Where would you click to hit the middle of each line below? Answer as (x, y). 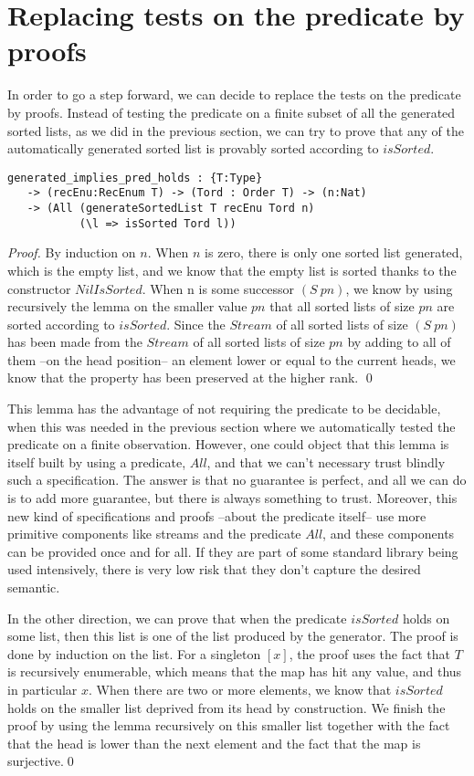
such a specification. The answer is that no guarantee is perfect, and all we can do (237, 480)
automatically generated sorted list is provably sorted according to (193, 148)
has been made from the (75, 342)
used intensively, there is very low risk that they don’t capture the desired (214, 569)
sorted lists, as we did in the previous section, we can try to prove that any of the (236, 130)
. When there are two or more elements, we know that (240, 689)
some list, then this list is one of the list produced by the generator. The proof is (233, 636)
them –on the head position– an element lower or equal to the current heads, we (232, 359)
